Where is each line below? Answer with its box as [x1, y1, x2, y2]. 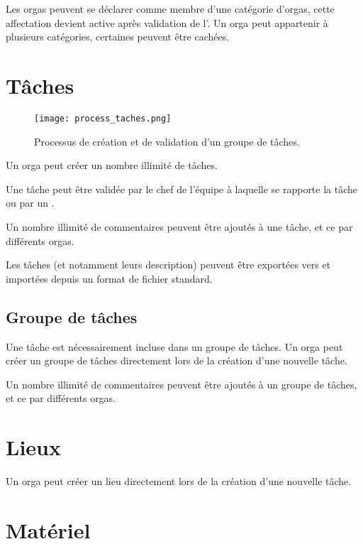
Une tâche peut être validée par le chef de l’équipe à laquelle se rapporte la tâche [6, 181, 358, 196]
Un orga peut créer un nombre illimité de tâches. [6, 158, 218, 173]
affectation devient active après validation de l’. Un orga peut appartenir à [6, 15, 328, 30]
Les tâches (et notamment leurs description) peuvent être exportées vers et [6, 257, 331, 272]
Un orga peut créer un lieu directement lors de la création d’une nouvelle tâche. [6, 474, 352, 489]
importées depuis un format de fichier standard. [6, 271, 213, 285]
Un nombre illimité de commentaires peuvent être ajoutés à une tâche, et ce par [6, 219, 353, 234]
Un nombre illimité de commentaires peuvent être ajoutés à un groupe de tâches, [6, 376, 357, 391]
